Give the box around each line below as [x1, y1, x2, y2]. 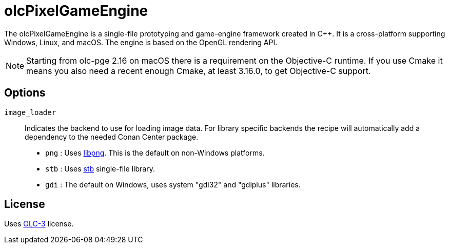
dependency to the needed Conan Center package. [25, 132, 199, 141]
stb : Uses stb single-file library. [45, 164, 155, 173]
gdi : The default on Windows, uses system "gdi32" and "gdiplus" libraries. [45, 180, 301, 189]
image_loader [4, 108, 56, 117]
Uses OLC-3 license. [4, 219, 74, 228]
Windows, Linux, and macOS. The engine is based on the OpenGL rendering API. [4, 37, 278, 47]
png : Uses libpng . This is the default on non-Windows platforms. [45, 148, 265, 157]
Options [4, 86, 46, 100]
